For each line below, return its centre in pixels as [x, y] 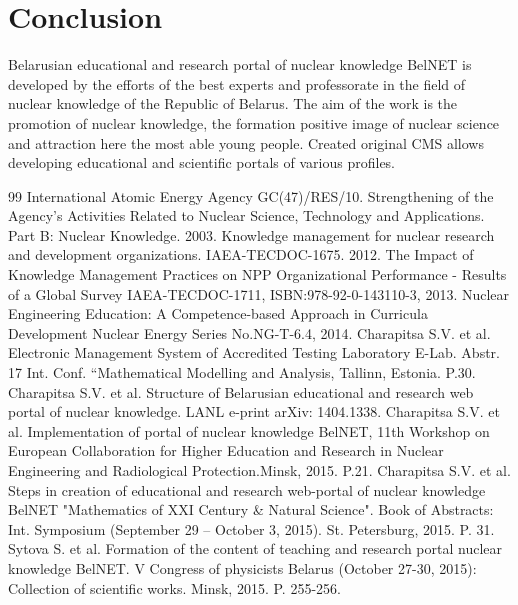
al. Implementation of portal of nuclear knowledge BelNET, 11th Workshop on [249, 430]
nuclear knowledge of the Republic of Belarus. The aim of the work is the [233, 103]
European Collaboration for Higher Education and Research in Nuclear [226, 450]
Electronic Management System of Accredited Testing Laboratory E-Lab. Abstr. [254, 352]
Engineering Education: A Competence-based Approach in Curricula [218, 313]
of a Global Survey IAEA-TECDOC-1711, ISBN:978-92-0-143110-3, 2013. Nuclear [259, 293]
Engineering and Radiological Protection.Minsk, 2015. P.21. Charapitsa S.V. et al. [259, 470]
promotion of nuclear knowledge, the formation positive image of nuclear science [254, 122]
